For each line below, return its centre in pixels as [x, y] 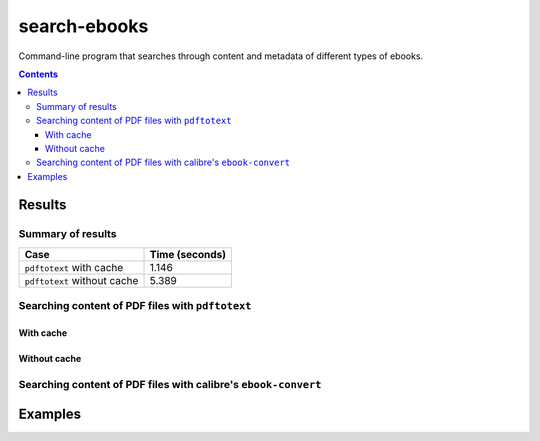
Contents [38, 74]
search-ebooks [83, 26]
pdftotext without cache [81, 280]
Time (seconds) [188, 254]
